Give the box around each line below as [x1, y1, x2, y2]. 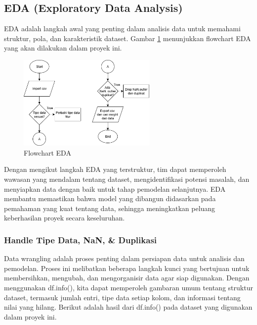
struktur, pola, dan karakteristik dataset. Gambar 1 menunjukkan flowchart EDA [4, 33, 251, 43]
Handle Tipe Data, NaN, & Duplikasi [4, 233, 157, 246]
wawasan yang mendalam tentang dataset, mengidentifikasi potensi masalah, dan [4, 174, 250, 184]
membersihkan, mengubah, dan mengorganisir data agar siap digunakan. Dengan [4, 272, 250, 283]
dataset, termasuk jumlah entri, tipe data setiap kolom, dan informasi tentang [4, 292, 241, 302]
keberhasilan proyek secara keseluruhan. [4, 213, 125, 223]
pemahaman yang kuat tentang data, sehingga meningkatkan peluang [4, 203, 215, 213]
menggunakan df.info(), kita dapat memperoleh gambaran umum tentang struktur [4, 282, 253, 292]
